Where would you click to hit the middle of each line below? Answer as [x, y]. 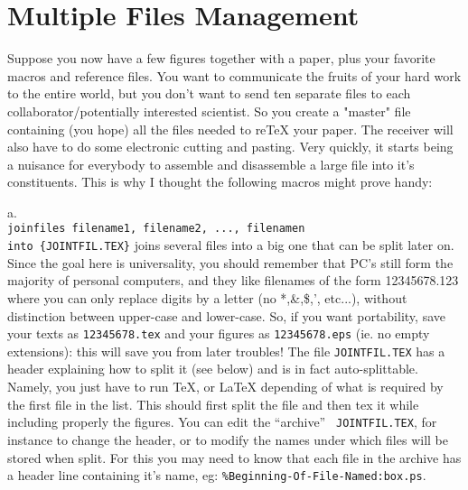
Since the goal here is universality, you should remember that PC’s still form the [230, 262]
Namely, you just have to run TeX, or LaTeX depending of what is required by [225, 387]
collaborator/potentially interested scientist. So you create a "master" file [209, 111]
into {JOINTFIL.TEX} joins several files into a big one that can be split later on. [231, 245]
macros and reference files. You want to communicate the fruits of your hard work [234, 75]
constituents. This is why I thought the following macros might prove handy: [220, 182]
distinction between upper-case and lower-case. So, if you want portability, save [226, 315]
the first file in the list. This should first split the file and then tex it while [213, 404]
